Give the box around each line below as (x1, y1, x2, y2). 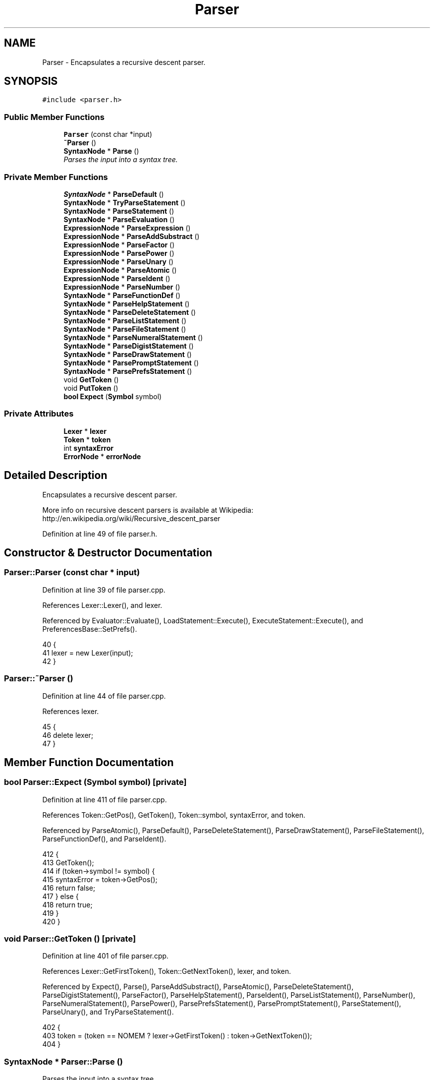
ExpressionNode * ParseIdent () (63, 274, 170, 283)
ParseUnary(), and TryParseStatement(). (42, 1008, 174, 1017)
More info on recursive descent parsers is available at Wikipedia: (42, 505, 254, 514)
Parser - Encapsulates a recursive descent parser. (42, 58, 206, 66)
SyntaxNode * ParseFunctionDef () (63, 291, 181, 300)
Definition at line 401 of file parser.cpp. (42, 952, 169, 960)
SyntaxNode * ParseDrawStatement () (63, 350, 192, 359)
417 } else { (42, 892, 79, 900)
